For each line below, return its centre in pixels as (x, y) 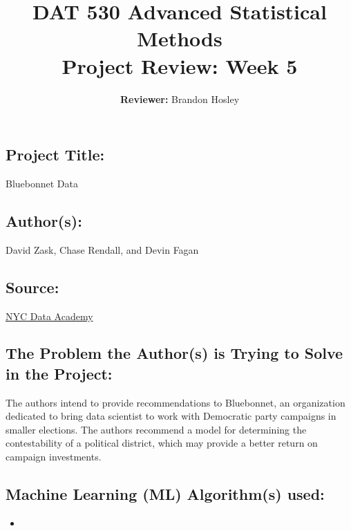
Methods (180, 38)
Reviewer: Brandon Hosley (180, 99)
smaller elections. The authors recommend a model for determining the (156, 429)
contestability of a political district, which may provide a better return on (162, 443)
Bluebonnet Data (42, 183)
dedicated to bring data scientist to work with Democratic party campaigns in (171, 416)
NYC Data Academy (49, 316)
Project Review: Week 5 (180, 65)
